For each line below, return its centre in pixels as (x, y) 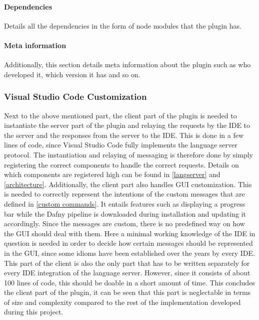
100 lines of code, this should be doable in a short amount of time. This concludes (129, 282)
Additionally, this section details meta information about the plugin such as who (127, 64)
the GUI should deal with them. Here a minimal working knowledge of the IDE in (130, 233)
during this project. (34, 312)
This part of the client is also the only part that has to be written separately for (127, 263)
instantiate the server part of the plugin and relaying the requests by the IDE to (127, 125)
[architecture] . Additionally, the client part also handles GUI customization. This (128, 184)
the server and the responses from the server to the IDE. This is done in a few (124, 135)
